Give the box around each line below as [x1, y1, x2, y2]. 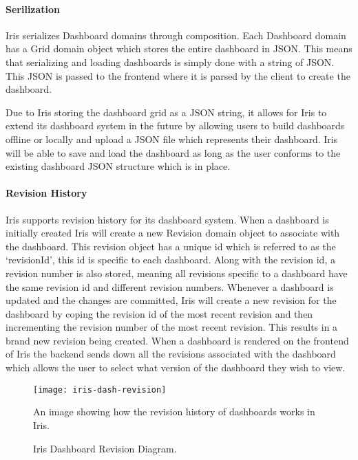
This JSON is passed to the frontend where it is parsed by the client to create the [6, 68, 350, 83]
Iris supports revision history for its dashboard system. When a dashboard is [6, 212, 329, 226]
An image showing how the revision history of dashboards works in [33, 404, 315, 419]
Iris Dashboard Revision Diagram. [33, 441, 177, 455]
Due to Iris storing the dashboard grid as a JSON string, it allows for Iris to [6, 105, 327, 119]
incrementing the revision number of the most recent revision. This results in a [6, 320, 338, 334]
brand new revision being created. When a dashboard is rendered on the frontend [6, 333, 349, 347]
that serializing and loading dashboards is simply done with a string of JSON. [6, 54, 335, 69]
